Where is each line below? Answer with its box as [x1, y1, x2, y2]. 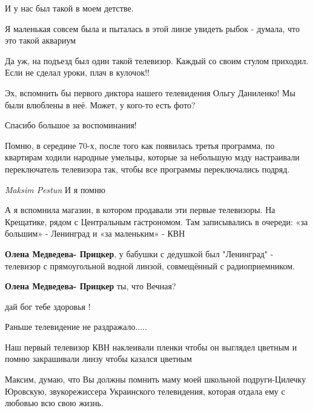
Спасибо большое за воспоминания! [5, 119, 137, 131]
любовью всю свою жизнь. [5, 396, 104, 409]
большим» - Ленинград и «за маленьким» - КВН [5, 227, 185, 240]
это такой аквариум [5, 34, 76, 47]
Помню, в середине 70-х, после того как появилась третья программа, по [5, 139, 275, 151]
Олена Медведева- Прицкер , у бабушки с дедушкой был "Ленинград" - [5, 247, 274, 260]
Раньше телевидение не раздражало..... [5, 320, 148, 333]
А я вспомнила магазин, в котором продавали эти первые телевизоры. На [5, 203, 275, 216]
